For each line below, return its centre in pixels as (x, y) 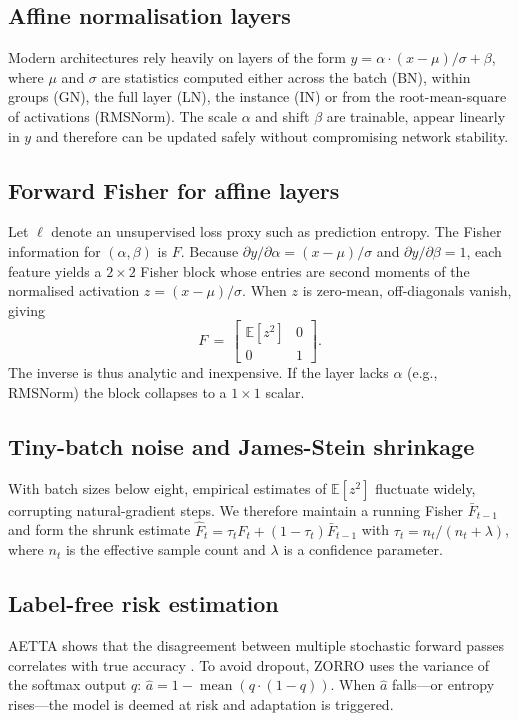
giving (26, 309)
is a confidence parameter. (363, 549)
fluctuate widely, (425, 487)
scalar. (285, 392)
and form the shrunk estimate (99, 529)
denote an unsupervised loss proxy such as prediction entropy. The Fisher (276, 231)
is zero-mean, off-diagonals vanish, (407, 290)
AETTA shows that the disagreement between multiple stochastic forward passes (256, 645)
